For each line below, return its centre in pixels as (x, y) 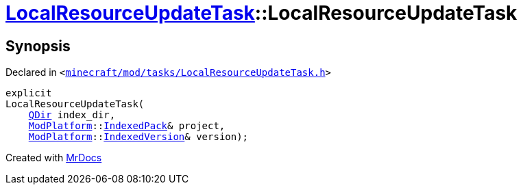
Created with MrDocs (54, 158)
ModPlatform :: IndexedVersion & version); (138, 137)
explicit (29, 93)
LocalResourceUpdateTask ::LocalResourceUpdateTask (261, 13)
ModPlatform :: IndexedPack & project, (127, 126)
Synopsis (38, 46)
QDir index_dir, (72, 115)
